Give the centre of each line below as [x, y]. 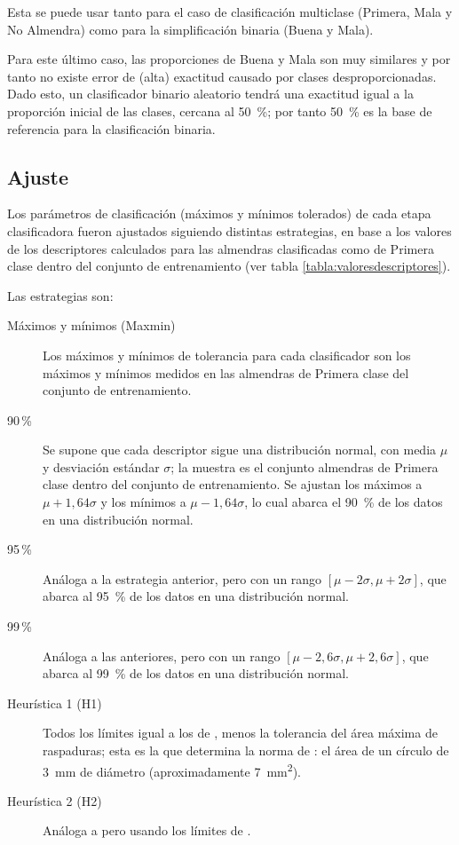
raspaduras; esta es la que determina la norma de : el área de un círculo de [246, 750]
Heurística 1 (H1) [55, 703]
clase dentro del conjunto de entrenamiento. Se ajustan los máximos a [233, 484]
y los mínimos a [143, 502]
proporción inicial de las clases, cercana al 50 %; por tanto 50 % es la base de [220, 111]
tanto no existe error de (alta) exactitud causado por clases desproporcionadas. [222, 76]
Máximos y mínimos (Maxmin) [91, 325]
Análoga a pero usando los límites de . [147, 830]
